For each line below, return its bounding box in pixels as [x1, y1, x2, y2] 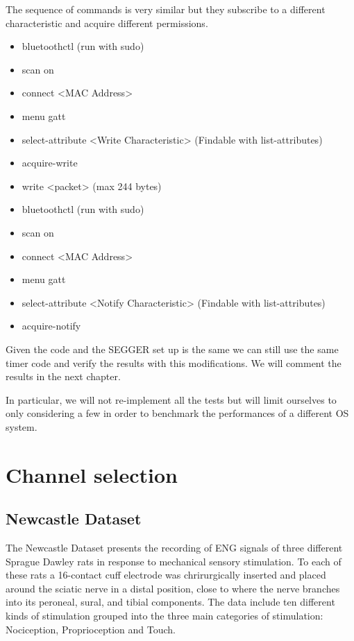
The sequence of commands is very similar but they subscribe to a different [6, 2, 326, 16]
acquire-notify [22, 318, 81, 333]
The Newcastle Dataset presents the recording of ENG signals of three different [6, 540, 343, 555]
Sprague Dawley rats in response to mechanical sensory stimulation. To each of [6, 554, 342, 568]
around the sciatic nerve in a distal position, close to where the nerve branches [6, 581, 340, 595]
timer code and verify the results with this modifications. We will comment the [6, 355, 342, 370]
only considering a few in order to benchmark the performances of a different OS [6, 406, 349, 420]
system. [6, 419, 37, 434]
